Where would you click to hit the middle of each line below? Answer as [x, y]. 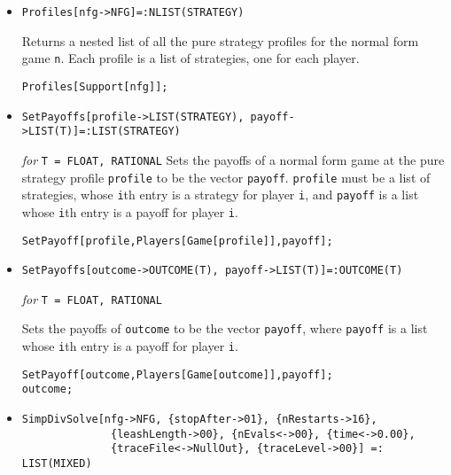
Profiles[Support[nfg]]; [95, 86]
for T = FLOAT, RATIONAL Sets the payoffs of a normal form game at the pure [233, 159]
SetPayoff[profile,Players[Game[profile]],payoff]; [177, 241]
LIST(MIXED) [57, 464]
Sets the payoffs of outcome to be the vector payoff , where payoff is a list [225, 328]
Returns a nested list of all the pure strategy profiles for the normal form [220, 40]
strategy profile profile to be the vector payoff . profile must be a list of [226, 177]
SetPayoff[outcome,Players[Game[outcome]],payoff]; [177, 374]
